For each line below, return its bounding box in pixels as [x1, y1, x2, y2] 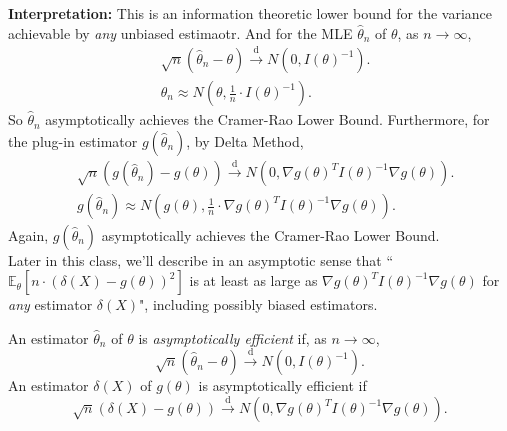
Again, [8, 224, 49, 245]
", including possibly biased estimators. [139, 294, 378, 315]
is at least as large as [189, 270, 318, 291]
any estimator [8, 294, 93, 315]
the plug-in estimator [8, 130, 138, 151]
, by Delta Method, [186, 130, 304, 151]
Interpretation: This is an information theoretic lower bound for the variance [8, 3, 493, 23]
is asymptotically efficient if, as [138, 327, 327, 348]
